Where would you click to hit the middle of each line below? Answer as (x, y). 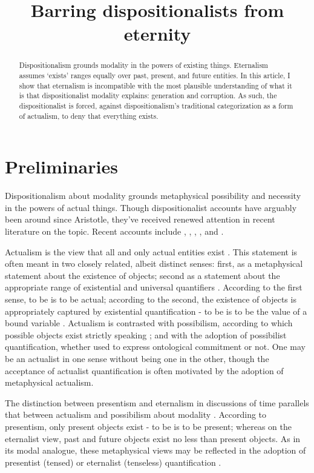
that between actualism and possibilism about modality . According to (136, 414)
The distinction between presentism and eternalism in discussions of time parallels (157, 402)
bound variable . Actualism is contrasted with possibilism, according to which (149, 323)
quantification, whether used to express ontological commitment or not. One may (155, 347)
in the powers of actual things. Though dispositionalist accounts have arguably (151, 207)
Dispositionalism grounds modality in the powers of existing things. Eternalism (144, 65)
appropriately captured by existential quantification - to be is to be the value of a (156, 311)
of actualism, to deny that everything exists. (89, 116)
